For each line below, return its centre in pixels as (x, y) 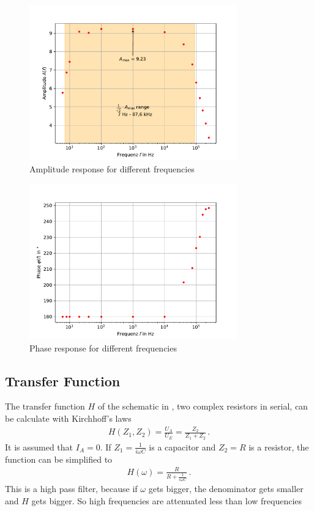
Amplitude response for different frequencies (112, 168)
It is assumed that (39, 447)
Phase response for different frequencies (103, 347)
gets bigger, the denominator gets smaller (226, 489)
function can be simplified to (59, 459)
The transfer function (45, 406)
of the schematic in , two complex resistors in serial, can (203, 406)
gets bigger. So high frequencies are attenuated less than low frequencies (167, 500)
